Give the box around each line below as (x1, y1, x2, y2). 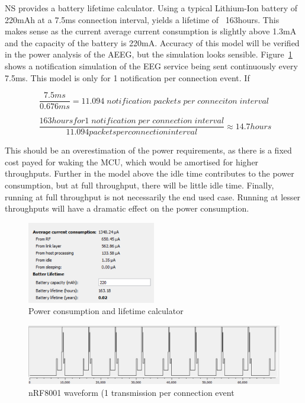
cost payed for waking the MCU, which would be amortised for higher (5, 155, 259, 168)
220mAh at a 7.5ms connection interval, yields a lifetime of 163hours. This (5, 13, 280, 25)
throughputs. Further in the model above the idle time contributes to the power (5, 167, 294, 180)
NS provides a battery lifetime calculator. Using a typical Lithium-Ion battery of (5, 2, 298, 14)
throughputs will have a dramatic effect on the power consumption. (5, 202, 249, 215)
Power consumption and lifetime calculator (28, 305, 184, 317)
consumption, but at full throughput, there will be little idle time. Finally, (5, 179, 274, 191)
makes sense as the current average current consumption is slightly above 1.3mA (5, 25, 297, 37)
